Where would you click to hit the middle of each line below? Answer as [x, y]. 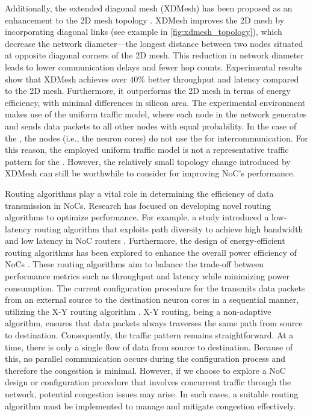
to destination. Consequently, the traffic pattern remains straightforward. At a [149, 335]
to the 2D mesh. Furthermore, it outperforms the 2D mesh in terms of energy [148, 91]
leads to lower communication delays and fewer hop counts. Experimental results [154, 67]
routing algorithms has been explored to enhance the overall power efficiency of [151, 252]
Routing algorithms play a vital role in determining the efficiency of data [139, 193]
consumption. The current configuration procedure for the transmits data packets [155, 287]
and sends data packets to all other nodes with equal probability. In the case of [151, 126]
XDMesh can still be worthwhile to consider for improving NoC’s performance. [150, 173]
